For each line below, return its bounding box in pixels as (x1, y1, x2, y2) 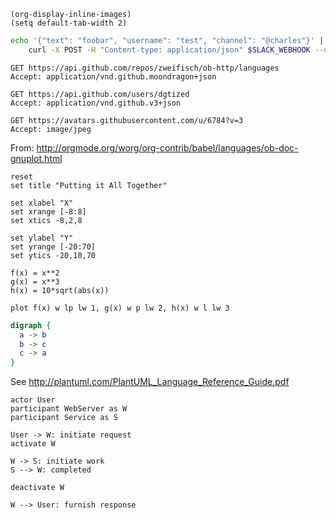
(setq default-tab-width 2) (10, 18, 128, 28)
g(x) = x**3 (10, 276, 60, 287)
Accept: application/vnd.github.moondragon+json (10, 71, 217, 82)
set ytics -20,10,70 (10, 250, 97, 260)
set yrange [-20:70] (10, 241, 97, 252)
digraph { (10, 320, 52, 330)
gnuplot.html (10, 152, 63, 164)
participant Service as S (10, 413, 118, 423)
